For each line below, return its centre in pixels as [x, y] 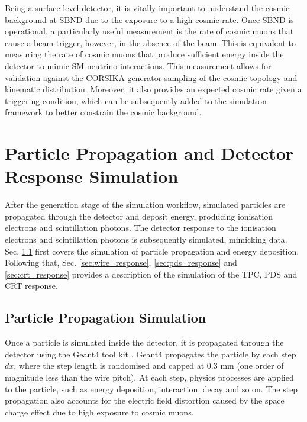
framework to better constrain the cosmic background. [103, 112]
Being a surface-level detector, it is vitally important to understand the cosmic [147, 8]
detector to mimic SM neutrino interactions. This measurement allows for [138, 65]
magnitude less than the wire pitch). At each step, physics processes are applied [149, 377]
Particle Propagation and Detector [149, 153]
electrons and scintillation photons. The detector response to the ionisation [140, 228]
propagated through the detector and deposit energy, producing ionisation [139, 216]
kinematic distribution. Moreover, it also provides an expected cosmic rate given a [153, 89]
